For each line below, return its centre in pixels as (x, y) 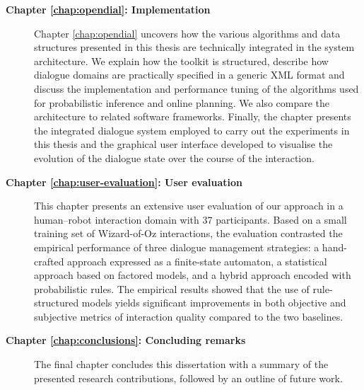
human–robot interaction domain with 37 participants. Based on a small (190, 219)
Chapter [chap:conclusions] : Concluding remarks (126, 340)
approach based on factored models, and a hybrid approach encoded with (193, 275)
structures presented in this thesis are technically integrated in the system (194, 47)
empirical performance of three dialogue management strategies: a (177, 247)
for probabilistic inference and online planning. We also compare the (182, 102)
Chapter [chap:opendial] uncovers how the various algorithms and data (187, 33)
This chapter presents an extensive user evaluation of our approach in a (189, 206)
